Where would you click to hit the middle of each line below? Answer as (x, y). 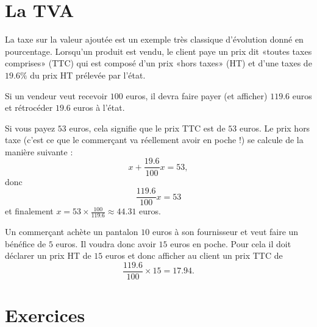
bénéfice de (26, 243)
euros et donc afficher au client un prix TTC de (194, 255)
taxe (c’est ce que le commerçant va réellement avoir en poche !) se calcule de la (154, 140)
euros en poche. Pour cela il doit (231, 243)
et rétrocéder (29, 107)
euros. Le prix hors (275, 128)
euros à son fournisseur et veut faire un (225, 232)
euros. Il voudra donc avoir (106, 243)
